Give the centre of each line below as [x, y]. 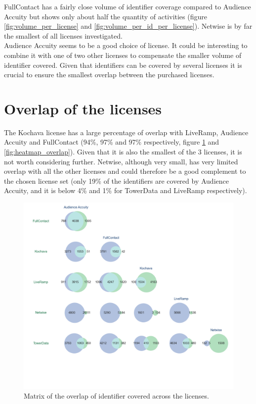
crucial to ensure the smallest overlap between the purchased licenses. [109, 75]
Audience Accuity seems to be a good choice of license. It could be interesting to [126, 45]
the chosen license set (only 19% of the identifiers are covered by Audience [116, 180]
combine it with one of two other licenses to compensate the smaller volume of [123, 55]
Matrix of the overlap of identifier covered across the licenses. [116, 396]
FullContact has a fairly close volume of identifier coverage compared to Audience [128, 6]
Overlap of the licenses [83, 108]
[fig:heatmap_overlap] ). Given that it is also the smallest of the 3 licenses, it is [123, 152]
